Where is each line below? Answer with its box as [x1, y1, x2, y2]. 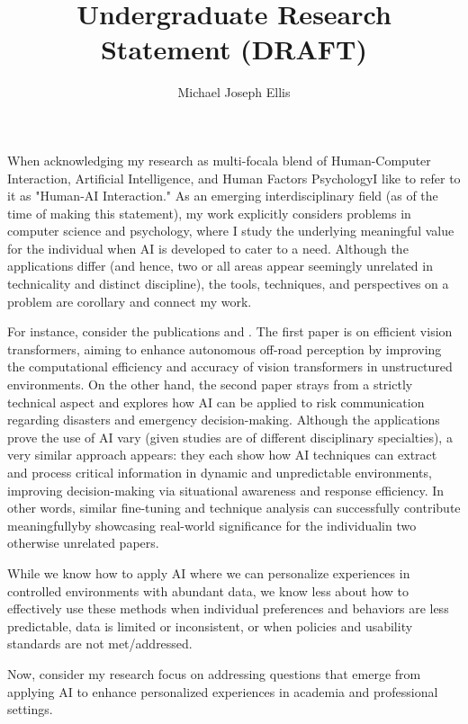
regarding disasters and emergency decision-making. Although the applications [7, 410, 440, 429]
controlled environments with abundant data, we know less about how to [7, 581, 409, 600]
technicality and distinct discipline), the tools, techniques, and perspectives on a [7, 274, 449, 293]
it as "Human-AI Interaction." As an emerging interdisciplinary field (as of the [7, 186, 438, 205]
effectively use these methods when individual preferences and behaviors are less [7, 599, 449, 618]
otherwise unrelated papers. [7, 533, 159, 552]
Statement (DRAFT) [100, 31, 368, 67]
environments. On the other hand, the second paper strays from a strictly [7, 375, 413, 394]
